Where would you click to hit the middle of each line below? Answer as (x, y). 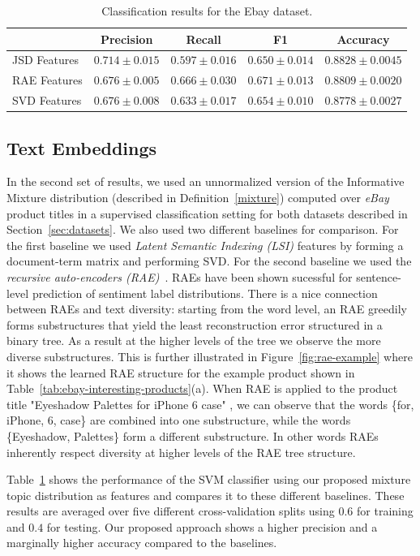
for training (385, 511)
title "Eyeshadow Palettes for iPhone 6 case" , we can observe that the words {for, (210, 404)
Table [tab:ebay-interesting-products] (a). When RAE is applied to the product (202, 388)
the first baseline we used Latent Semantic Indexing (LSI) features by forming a (205, 245)
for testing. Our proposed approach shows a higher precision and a (212, 526)
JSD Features (45, 60)
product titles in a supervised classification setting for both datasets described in (207, 213)
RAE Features (47, 80)
